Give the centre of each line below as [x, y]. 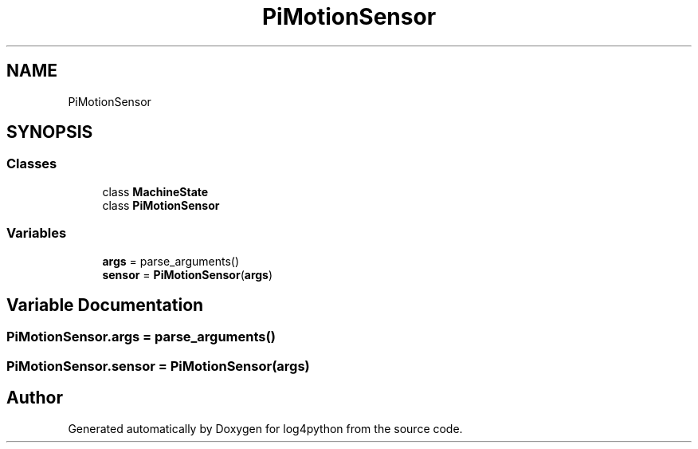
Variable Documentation [105, 305]
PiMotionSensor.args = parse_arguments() [141, 337]
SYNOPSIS [50, 132]
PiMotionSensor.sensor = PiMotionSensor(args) [158, 366]
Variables [37, 233]
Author [35, 398]
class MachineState [155, 191]
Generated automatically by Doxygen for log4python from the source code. [265, 428]
